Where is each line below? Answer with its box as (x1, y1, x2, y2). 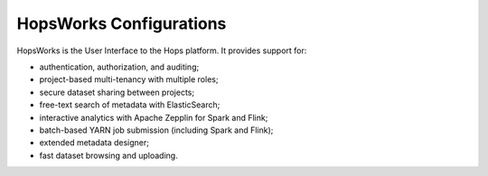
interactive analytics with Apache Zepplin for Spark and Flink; (39, 112, 268, 123)
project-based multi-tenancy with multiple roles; (39, 74, 219, 85)
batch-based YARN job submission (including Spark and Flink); (39, 125, 274, 135)
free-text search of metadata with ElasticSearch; (39, 99, 221, 110)
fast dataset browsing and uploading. (39, 150, 178, 161)
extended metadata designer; (39, 137, 149, 148)
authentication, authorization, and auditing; (39, 61, 200, 72)
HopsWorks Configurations (16, 14, 227, 33)
